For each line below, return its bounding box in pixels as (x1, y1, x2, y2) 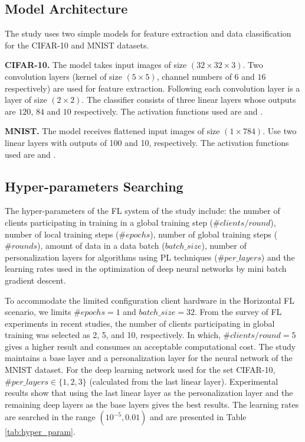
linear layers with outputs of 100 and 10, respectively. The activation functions (5, 136, 289, 148)
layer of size (5, 93, 47, 106)
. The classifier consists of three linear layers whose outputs (81, 93, 296, 106)
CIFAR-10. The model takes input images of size (5, 58, 187, 71)
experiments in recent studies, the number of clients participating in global (5, 317, 275, 329)
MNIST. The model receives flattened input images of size (5, 125, 220, 137)
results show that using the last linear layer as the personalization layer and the (5, 386, 293, 399)
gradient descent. (5, 274, 66, 286)
